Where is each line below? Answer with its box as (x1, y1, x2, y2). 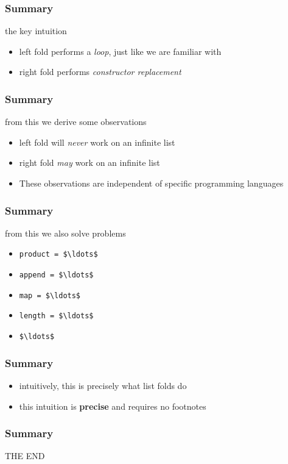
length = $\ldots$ (19, 312, 94, 321)
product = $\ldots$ (19, 250, 98, 259)
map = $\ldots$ (19, 291, 81, 300)
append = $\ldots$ (19, 271, 94, 280)
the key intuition (5, 24, 67, 37)
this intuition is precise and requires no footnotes (19, 399, 206, 412)
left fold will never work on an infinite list (19, 135, 175, 148)
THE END (5, 449, 45, 462)
